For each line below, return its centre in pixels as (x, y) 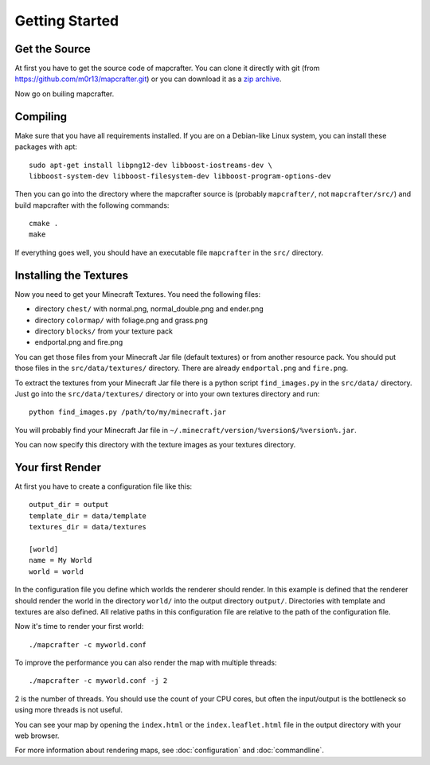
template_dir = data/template (88, 516)
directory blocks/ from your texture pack (104, 331)
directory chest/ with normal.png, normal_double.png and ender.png (149, 309)
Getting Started (67, 21)
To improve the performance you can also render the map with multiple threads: (146, 663)
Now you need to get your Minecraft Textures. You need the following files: (138, 294)
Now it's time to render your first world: (79, 626)
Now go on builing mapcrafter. (64, 94)
